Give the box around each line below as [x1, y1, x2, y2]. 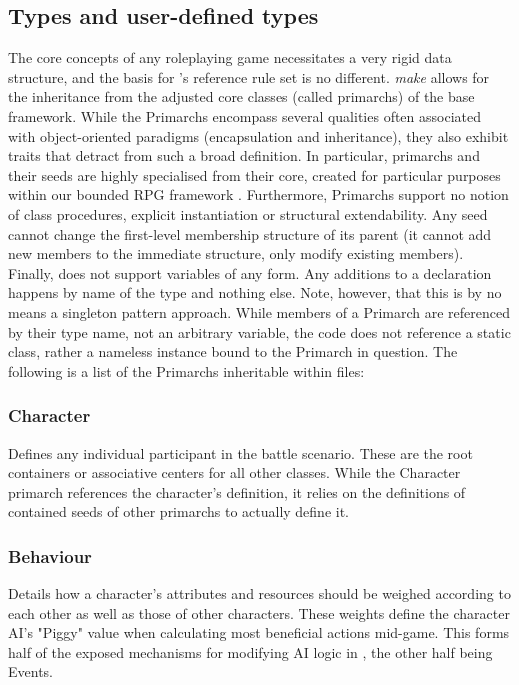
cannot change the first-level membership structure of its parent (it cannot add [8, 223, 492, 244]
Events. [8, 661, 53, 682]
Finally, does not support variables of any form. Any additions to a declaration [8, 262, 492, 283]
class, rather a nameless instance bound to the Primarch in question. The [8, 341, 458, 362]
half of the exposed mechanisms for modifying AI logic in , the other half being [8, 641, 493, 662]
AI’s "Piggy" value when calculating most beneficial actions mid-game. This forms [8, 622, 510, 643]
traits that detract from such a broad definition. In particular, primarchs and [8, 145, 480, 166]
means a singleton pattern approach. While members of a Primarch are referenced [8, 301, 510, 322]
